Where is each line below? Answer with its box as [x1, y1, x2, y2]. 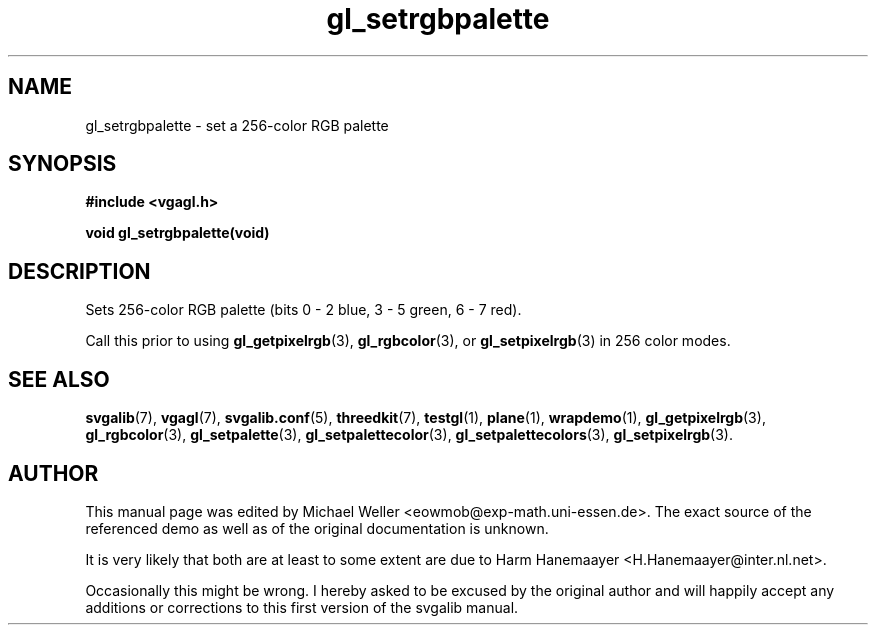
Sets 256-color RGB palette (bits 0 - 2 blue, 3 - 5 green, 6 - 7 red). [85, 301, 522, 319]
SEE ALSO [8, 366, 110, 392]
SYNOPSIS [8, 151, 117, 177]
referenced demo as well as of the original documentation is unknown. [85, 519, 549, 537]
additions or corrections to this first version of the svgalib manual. [85, 598, 519, 616]
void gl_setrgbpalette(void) [85, 224, 270, 242]
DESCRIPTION [8, 258, 151, 284]
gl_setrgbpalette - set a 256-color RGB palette [85, 116, 389, 134]
